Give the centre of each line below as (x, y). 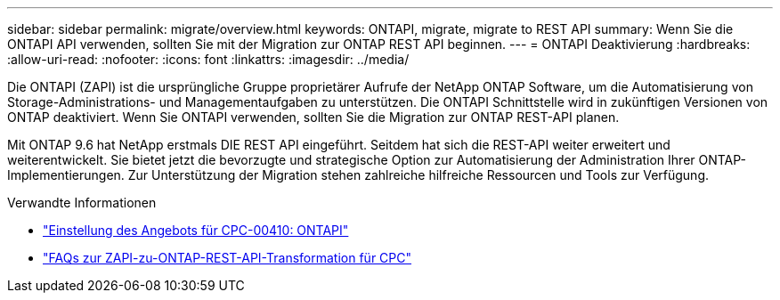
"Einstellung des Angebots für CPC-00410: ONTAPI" (196, 230)
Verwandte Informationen (82, 203)
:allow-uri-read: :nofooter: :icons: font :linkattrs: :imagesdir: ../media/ (208, 59)
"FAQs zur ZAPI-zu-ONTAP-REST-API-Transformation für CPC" (227, 258)
